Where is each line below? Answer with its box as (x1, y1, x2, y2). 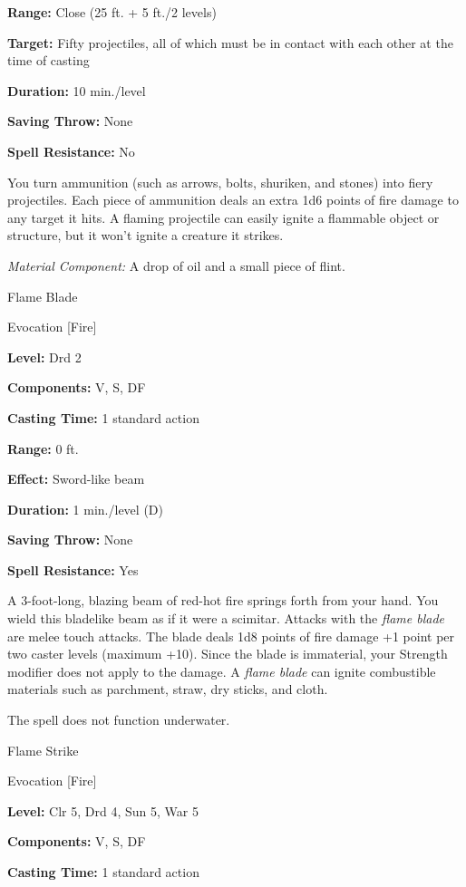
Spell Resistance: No (7, 141, 135, 160)
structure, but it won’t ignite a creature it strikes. (7, 226, 284, 245)
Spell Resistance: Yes (7, 560, 139, 579)
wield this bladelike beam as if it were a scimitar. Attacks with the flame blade (7, 609, 445, 628)
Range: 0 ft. (7, 439, 79, 458)
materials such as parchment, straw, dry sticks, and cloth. (7, 680, 328, 699)
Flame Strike (7, 740, 79, 759)
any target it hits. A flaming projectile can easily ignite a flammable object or (7, 207, 440, 227)
